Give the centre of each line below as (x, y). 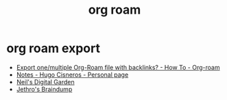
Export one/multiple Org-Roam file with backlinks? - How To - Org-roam (118, 67)
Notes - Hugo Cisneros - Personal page (72, 75)
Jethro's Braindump (44, 89)
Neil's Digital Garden (45, 82)
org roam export (53, 48)
